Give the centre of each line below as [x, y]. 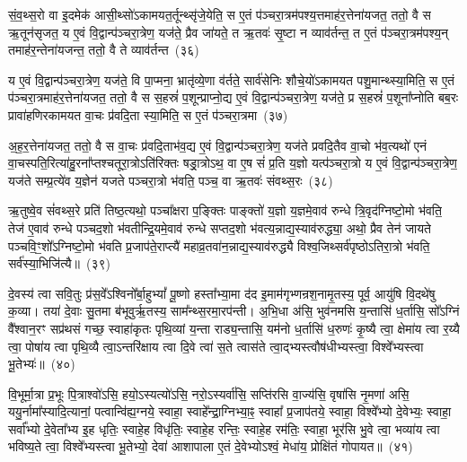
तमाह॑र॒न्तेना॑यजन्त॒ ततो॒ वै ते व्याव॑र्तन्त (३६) [104, 50]
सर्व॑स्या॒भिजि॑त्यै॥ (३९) [60, 263]
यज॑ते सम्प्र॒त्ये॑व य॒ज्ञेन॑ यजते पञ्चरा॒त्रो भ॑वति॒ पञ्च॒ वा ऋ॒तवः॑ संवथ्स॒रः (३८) [171, 180]
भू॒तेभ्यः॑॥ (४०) [42, 364]
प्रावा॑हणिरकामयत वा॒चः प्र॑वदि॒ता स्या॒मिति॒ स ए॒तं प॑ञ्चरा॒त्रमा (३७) [148, 114]
